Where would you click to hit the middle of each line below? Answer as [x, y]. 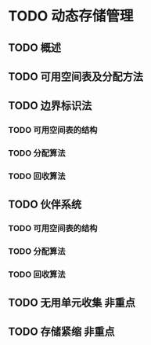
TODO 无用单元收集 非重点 [72, 302]
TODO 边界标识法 [50, 106]
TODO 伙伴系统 [45, 204]
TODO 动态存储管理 [71, 16]
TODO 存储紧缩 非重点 [61, 332]
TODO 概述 [34, 48]
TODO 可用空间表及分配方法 [75, 77]
